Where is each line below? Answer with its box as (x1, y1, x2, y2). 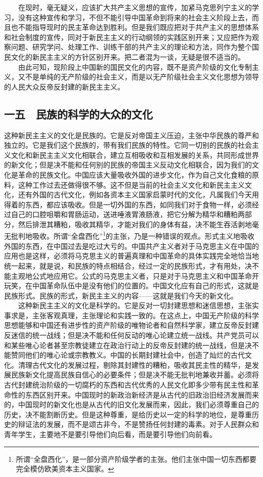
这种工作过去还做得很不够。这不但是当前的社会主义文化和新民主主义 (18, 179, 245, 190)
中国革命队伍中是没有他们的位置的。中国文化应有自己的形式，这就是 (32, 280, 259, 291)
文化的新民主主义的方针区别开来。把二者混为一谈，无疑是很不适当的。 (11, 51, 245, 62)
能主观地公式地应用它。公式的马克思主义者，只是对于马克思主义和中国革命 (4, 270, 252, 281)
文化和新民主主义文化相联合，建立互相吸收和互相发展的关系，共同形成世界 (11, 149, 259, 160)
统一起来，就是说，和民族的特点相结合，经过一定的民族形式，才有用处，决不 (4, 260, 259, 271)
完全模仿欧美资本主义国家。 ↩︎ (16, 463, 114, 474)
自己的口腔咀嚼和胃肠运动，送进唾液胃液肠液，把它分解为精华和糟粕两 (11, 209, 245, 220)
